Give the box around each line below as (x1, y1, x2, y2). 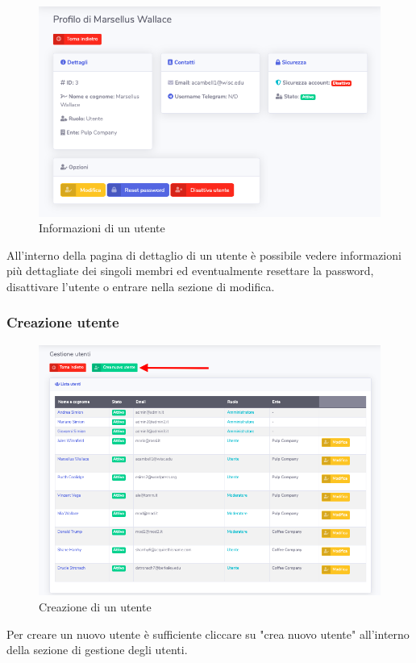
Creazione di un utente (39, 598, 152, 615)
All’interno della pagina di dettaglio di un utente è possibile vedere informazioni (6, 246, 401, 263)
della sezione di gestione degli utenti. (6, 641, 188, 658)
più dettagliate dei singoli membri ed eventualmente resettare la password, (6, 262, 374, 279)
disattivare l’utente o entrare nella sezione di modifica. (6, 277, 275, 294)
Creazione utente (6, 312, 119, 332)
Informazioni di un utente (39, 219, 165, 236)
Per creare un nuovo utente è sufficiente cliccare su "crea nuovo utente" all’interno (6, 625, 410, 642)
